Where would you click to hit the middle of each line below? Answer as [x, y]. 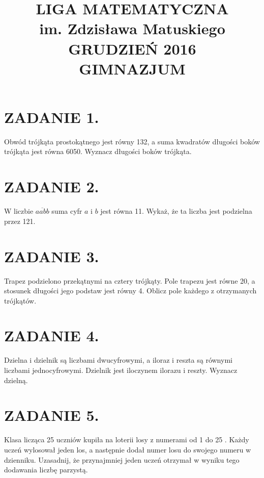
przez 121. [20, 221]
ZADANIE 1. [52, 117]
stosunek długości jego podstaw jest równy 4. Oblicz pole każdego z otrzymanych [130, 291]
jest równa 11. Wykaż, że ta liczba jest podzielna [176, 211]
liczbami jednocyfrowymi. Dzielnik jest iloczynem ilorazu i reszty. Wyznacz [121, 370]
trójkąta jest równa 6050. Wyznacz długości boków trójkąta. [98, 151]
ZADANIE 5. [52, 415]
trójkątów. [20, 300]
